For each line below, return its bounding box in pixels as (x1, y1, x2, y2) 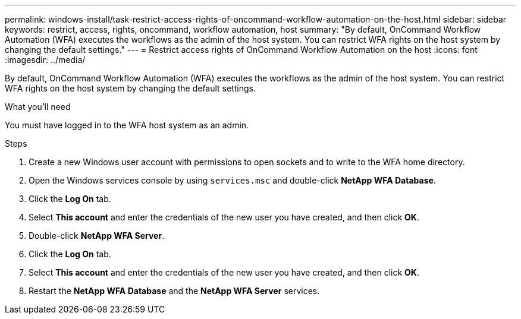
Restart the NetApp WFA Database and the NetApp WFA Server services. (29, 286, 320, 296)
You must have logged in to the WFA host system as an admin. (5, 120, 249, 130)
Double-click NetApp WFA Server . (29, 230, 165, 241)
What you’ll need (5, 102, 71, 112)
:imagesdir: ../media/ (5, 55, 86, 65)
